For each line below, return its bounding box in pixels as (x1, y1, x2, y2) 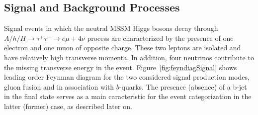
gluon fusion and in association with (4, 81, 114, 92)
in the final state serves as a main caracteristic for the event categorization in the (4, 91, 252, 102)
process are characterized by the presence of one (87, 32, 234, 43)
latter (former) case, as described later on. (4, 101, 132, 111)
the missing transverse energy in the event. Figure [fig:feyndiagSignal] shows (4, 62, 237, 72)
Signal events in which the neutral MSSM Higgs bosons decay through (4, 23, 218, 33)
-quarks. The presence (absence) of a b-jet (119, 81, 247, 92)
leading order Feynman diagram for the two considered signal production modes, (4, 72, 250, 82)
